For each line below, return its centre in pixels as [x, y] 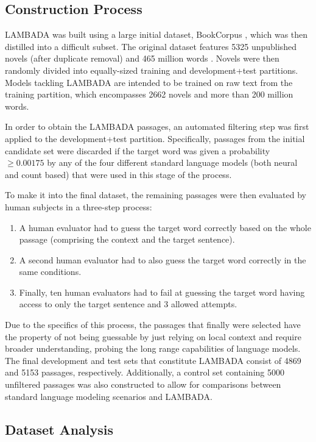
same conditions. [50, 272]
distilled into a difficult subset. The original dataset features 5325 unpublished [151, 46]
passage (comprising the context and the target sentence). [127, 239]
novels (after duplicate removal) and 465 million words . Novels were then [142, 58]
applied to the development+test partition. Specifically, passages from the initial [155, 138]
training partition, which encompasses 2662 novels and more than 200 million [149, 94]
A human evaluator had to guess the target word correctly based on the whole [165, 227]
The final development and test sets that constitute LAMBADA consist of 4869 [153, 360]
